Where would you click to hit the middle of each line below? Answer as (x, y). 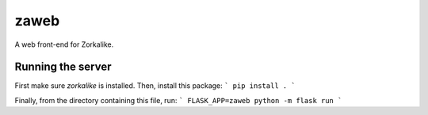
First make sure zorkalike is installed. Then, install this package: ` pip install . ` (155, 86)
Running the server (63, 67)
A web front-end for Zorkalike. (64, 44)
